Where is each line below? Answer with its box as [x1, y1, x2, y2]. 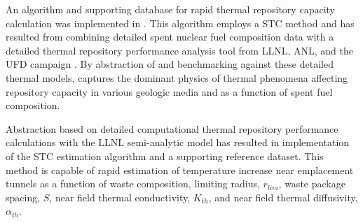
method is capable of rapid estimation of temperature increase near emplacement [6, 162, 354, 177]
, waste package [278, 176, 345, 191]
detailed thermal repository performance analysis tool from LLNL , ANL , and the [6, 43, 353, 57]
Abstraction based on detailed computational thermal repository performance [6, 121, 338, 136]
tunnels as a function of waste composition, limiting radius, [6, 176, 260, 191]
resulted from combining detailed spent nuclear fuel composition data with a [6, 29, 334, 44]
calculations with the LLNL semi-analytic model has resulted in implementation [6, 135, 350, 150]
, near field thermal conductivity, [49, 189, 191, 204]
